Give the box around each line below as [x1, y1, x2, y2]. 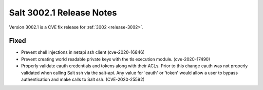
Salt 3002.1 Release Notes [9, 7, 117, 18]
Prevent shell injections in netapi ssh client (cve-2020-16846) [21, 49, 145, 55]
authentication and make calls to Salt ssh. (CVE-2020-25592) [21, 76, 145, 82]
